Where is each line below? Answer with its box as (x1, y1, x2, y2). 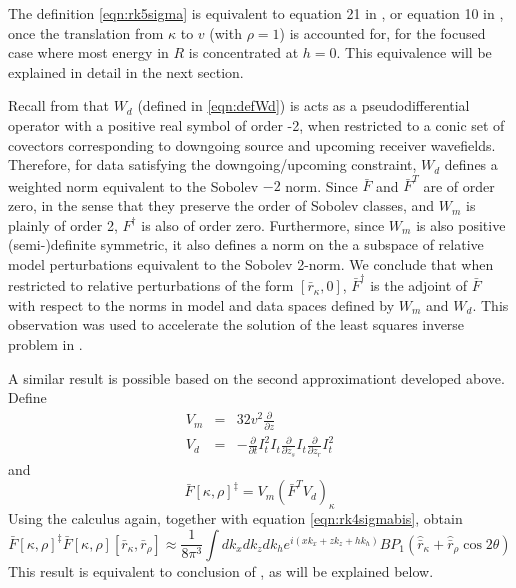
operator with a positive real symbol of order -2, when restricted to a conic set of (8, 114, 505, 135)
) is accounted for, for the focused (279, 22, 486, 43)
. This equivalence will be (336, 42, 492, 63)
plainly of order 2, (8, 214, 118, 235)
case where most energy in (8, 42, 169, 63)
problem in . (8, 333, 83, 354)
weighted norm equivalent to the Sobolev (8, 175, 259, 196)
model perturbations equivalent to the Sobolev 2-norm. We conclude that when (8, 253, 494, 274)
